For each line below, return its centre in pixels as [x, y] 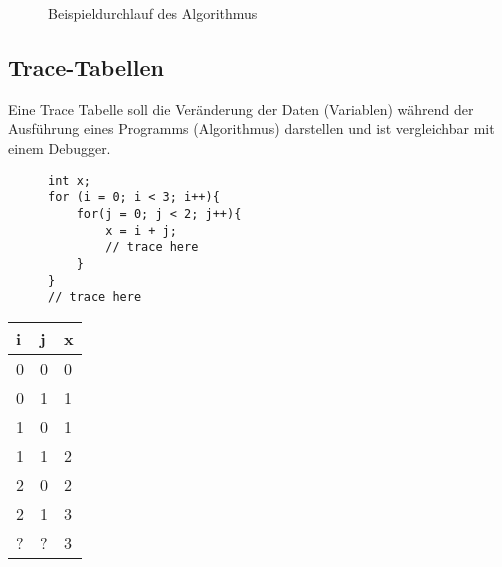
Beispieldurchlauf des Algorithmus [153, 13]
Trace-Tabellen [86, 66]
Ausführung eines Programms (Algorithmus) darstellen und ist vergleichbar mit [251, 128]
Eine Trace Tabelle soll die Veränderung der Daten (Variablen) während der [241, 108]
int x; [69, 180]
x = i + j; [141, 230]
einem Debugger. [59, 147]
